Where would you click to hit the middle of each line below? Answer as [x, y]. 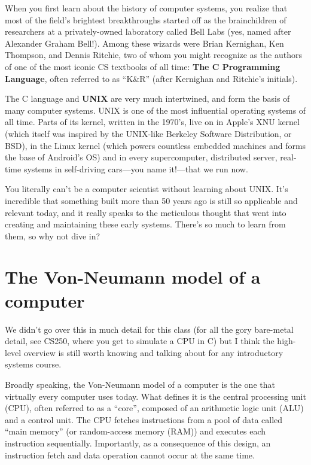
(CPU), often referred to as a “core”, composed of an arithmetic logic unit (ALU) [154, 408]
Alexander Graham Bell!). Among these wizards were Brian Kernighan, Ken [144, 43]
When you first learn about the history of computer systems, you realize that [146, 8]
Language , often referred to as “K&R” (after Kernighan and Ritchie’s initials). [151, 78]
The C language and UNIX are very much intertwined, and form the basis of [147, 98]
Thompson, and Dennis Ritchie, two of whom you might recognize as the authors [153, 55]
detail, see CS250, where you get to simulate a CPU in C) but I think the [140, 341]
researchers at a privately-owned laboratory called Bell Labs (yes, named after [148, 31]
